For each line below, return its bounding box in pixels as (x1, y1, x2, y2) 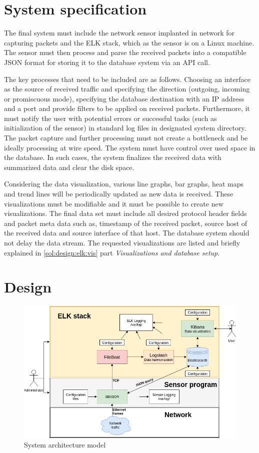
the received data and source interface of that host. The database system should (4, 227, 249, 238)
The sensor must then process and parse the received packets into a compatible (4, 47, 246, 57)
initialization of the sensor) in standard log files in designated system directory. (4, 122, 246, 133)
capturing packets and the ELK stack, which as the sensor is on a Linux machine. (4, 37, 254, 47)
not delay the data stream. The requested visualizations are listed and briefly (4, 237, 240, 247)
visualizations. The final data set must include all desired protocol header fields (4, 208, 247, 218)
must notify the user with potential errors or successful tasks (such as (4, 112, 217, 123)
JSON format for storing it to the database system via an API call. (4, 56, 210, 67)
